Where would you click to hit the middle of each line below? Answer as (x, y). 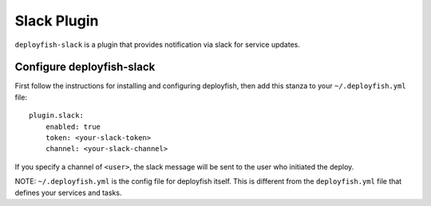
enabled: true (73, 126)
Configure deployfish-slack (85, 67)
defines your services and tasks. (68, 192)
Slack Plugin (57, 21)
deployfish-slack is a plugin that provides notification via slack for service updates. (158, 45)
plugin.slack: (56, 116)
